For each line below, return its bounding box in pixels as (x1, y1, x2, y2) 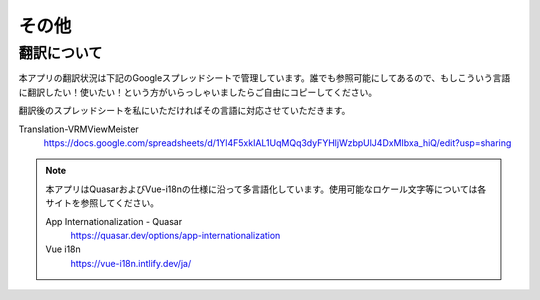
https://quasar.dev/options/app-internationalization (70, 229, 281, 241)
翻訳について (18, 44, 103, 62)
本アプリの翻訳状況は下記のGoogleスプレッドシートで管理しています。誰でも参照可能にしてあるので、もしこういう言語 (18, 72, 511, 84)
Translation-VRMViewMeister (18, 123, 139, 135)
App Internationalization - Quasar (45, 215, 183, 227)
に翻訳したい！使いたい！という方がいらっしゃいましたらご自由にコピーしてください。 (18, 86, 378, 98)
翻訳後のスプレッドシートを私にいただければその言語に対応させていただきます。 (18, 105, 351, 117)
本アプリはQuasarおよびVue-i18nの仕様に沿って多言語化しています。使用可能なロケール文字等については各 (45, 183, 487, 195)
